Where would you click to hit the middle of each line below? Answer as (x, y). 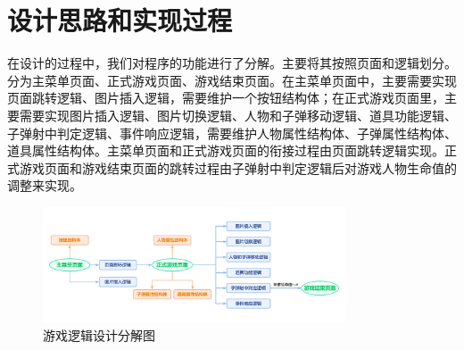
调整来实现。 (45, 185)
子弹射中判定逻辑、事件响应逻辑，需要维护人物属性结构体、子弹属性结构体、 (232, 133)
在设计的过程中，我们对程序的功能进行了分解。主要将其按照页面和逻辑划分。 (232, 63)
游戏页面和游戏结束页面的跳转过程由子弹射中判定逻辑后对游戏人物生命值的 (238, 167)
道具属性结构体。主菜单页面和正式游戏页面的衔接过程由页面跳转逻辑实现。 (226, 150)
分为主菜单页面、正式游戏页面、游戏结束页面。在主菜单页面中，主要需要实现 (232, 80)
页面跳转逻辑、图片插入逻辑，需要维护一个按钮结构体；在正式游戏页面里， (226, 98)
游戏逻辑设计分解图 (99, 334)
